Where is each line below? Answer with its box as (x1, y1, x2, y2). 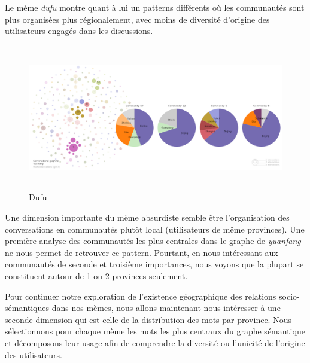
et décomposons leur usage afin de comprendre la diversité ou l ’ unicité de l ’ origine (5, 336, 305, 349)
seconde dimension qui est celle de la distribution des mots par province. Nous (5, 313, 291, 325)
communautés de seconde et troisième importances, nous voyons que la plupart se (5, 258, 304, 270)
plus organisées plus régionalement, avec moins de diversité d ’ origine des (5, 13, 270, 25)
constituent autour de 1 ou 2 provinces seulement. (5, 269, 188, 282)
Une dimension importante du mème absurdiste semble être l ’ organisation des (5, 211, 290, 223)
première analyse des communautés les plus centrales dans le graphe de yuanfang (5, 234, 301, 247)
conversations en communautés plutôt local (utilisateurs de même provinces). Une (5, 222, 305, 235)
